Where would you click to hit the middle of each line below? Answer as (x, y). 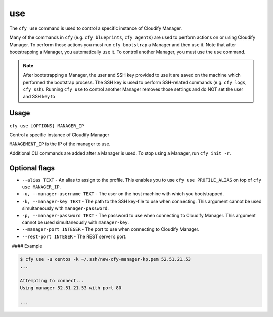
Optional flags (32, 168)
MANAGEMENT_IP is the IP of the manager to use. (60, 144)
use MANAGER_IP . (41, 187)
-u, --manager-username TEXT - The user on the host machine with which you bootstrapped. (123, 194)
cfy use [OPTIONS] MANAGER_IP (47, 126)
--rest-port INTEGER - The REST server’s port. (74, 236)
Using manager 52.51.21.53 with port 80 (71, 288)
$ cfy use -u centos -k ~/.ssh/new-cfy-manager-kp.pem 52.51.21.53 (105, 259)
